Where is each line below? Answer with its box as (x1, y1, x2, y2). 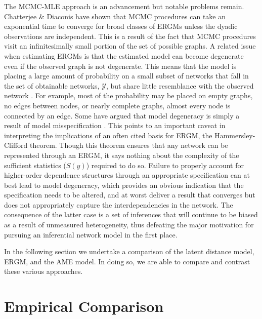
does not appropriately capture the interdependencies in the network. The (4, 199, 233, 210)
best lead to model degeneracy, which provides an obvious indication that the (4, 179, 244, 190)
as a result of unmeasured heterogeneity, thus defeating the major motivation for (4, 219, 254, 230)
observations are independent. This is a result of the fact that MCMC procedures (4, 30, 256, 41)
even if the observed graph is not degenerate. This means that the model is (4, 60, 237, 71)
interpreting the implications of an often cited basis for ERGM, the (4, 130, 212, 140)
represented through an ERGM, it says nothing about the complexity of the (4, 149, 239, 160)
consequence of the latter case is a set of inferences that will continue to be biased (4, 209, 258, 220)
